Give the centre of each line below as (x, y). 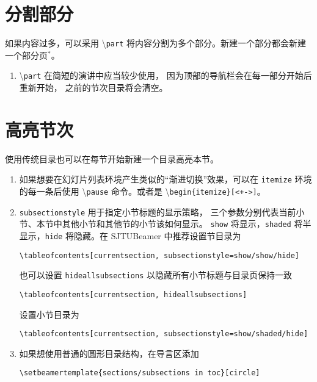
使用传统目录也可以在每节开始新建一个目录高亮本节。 (112, 158)
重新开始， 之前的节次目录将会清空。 (93, 88)
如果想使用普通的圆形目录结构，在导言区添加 (109, 353)
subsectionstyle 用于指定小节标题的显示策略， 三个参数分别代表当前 (158, 211)
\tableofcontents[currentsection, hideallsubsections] (133, 294)
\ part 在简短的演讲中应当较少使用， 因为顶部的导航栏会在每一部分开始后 (166, 75)
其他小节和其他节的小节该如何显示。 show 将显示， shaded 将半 (187, 224)
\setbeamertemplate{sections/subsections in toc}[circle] (140, 373)
